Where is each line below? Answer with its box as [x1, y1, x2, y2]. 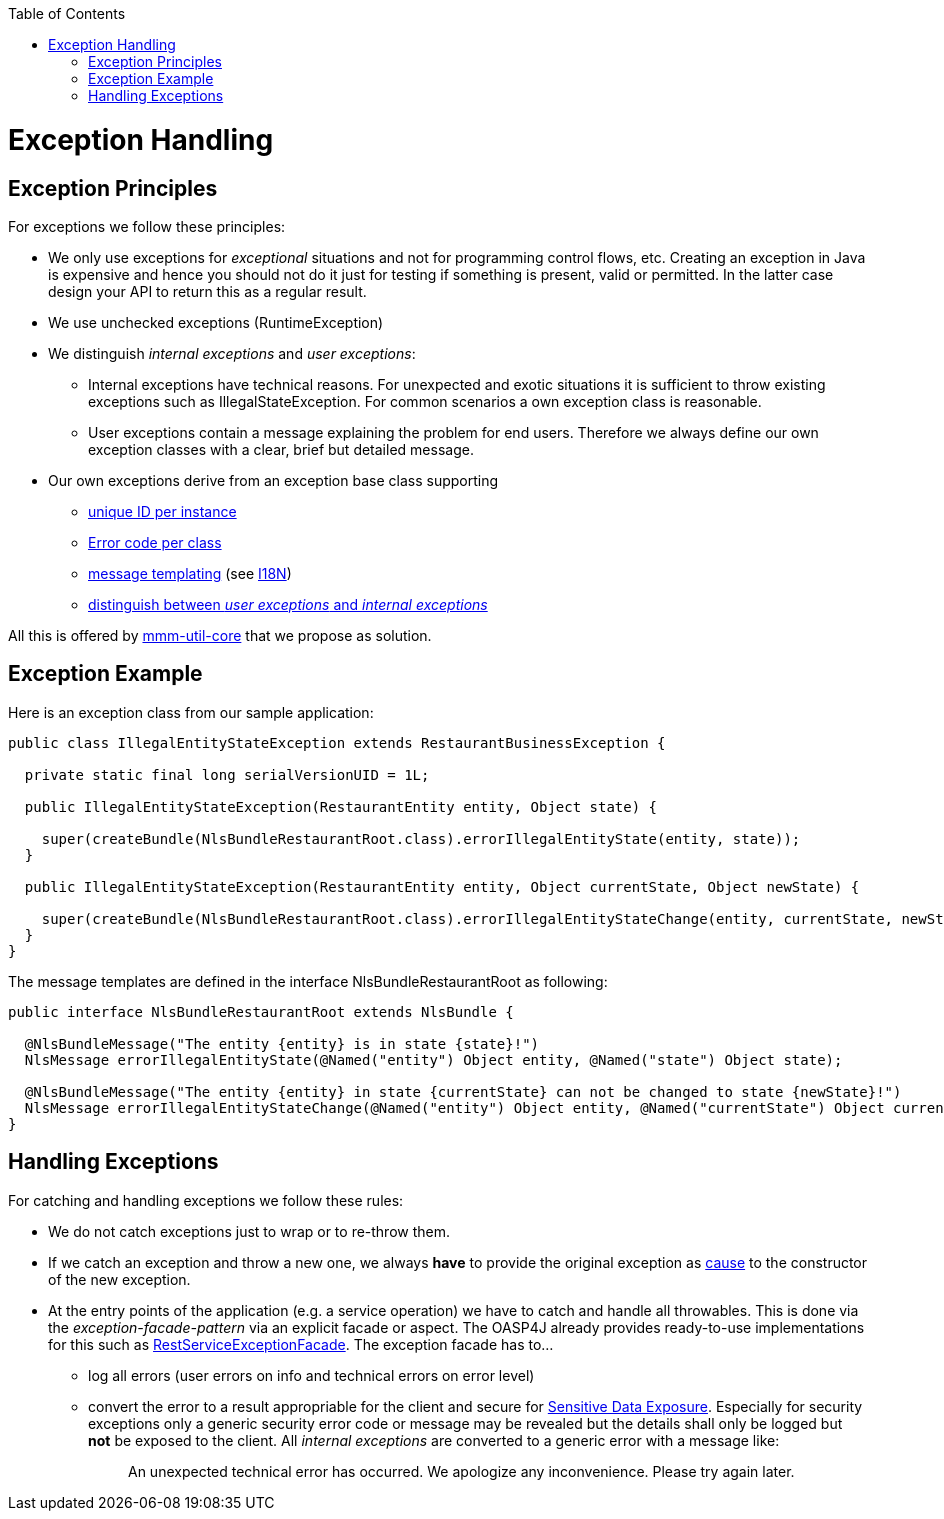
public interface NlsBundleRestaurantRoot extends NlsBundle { [8, 1003, 514, 1020]
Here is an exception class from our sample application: [8, 703, 374, 721]
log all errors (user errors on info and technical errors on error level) [88, 1366, 535, 1384]
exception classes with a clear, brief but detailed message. [88, 440, 474, 458]
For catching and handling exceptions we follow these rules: [8, 1191, 404, 1209]
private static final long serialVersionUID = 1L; [24, 766, 430, 783]
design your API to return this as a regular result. [48, 282, 367, 300]
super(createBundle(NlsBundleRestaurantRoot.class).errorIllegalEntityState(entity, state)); [41, 830, 801, 847]
